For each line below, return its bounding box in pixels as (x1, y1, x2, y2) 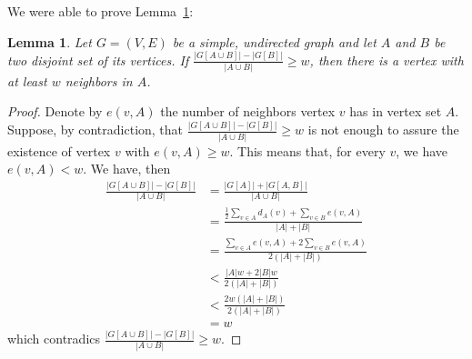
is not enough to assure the (307, 120, 459, 139)
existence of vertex (7, 141, 111, 160)
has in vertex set (349, 102, 442, 121)
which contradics (7, 329, 101, 348)
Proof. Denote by (7, 102, 103, 121)
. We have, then (83, 159, 171, 178)
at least (7, 71, 47, 90)
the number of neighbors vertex (160, 102, 336, 121)
